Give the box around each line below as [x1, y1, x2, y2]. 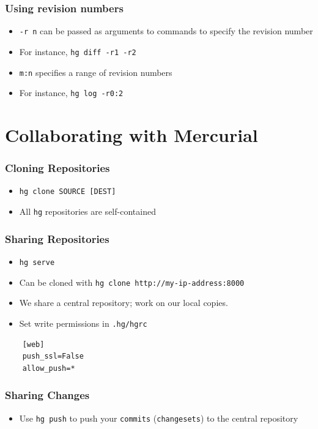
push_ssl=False [22, 352, 84, 361]
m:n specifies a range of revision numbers [19, 65, 172, 78]
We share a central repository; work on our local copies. [19, 296, 228, 309]
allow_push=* [22, 364, 75, 373]
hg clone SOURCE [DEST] [19, 187, 116, 196]
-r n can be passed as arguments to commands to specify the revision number [19, 24, 313, 37]
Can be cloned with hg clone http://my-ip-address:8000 [19, 275, 245, 288]
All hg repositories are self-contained [19, 205, 156, 218]
